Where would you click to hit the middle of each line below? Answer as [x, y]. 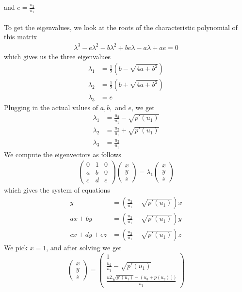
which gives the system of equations [57, 190]
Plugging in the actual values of [51, 107]
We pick [16, 248]
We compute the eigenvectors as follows [63, 154]
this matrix [21, 37]
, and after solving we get [84, 248]
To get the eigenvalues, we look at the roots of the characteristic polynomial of [121, 27]
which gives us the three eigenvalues [57, 56]
